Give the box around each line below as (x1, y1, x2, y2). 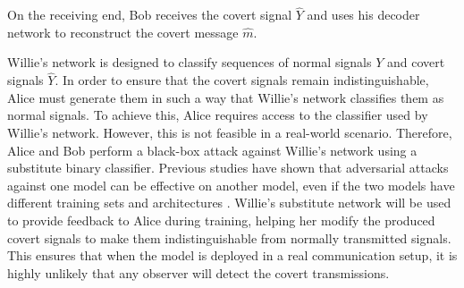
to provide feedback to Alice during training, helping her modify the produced (7, 210, 435, 229)
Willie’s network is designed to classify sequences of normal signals (7, 53, 372, 72)
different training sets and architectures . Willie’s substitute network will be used (7, 193, 451, 212)
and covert (386, 53, 445, 72)
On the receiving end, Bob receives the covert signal (7, 5, 292, 24)
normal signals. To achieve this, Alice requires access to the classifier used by (7, 106, 428, 124)
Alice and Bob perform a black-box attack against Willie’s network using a (7, 140, 418, 159)
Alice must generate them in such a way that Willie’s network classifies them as (7, 88, 444, 106)
